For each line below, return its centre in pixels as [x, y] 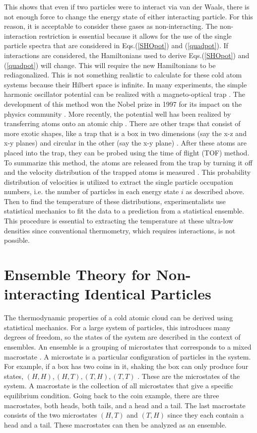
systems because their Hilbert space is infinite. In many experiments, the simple [126, 84]
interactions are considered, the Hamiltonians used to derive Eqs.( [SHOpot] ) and [127, 55]
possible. [17, 240]
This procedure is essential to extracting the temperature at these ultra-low [119, 221]
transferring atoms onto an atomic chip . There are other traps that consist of [122, 123]
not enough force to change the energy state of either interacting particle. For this [128, 16]
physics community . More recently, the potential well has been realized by [118, 113]
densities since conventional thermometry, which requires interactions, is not [120, 230]
